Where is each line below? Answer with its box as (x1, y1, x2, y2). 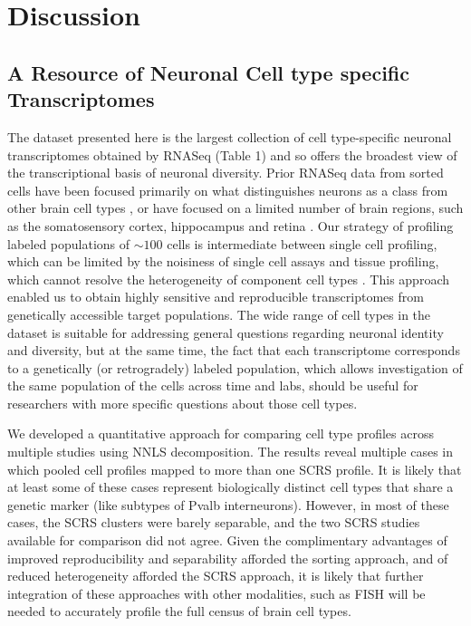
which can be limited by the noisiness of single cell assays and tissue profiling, (7, 252, 439, 271)
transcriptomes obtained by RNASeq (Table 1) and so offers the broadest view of (7, 145, 457, 164)
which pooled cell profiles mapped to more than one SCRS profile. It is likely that (7, 459, 462, 478)
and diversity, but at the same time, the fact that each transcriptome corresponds (7, 341, 460, 360)
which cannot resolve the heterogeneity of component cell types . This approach (7, 269, 449, 288)
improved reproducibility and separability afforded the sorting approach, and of (7, 548, 448, 567)
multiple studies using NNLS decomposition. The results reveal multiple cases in (7, 442, 454, 461)
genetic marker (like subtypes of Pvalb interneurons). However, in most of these (7, 495, 449, 514)
